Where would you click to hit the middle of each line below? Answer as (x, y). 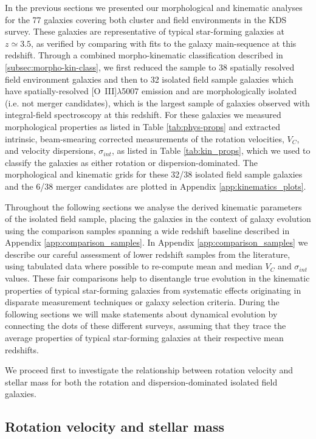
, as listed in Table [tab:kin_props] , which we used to (211, 150)
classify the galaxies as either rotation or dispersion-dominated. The (131, 162)
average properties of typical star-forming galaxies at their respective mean (144, 338)
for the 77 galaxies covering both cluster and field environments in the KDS (146, 19)
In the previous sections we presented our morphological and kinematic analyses (154, 7)
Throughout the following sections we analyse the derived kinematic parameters (153, 206)
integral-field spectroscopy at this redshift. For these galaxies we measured (143, 115)
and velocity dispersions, (50, 150)
